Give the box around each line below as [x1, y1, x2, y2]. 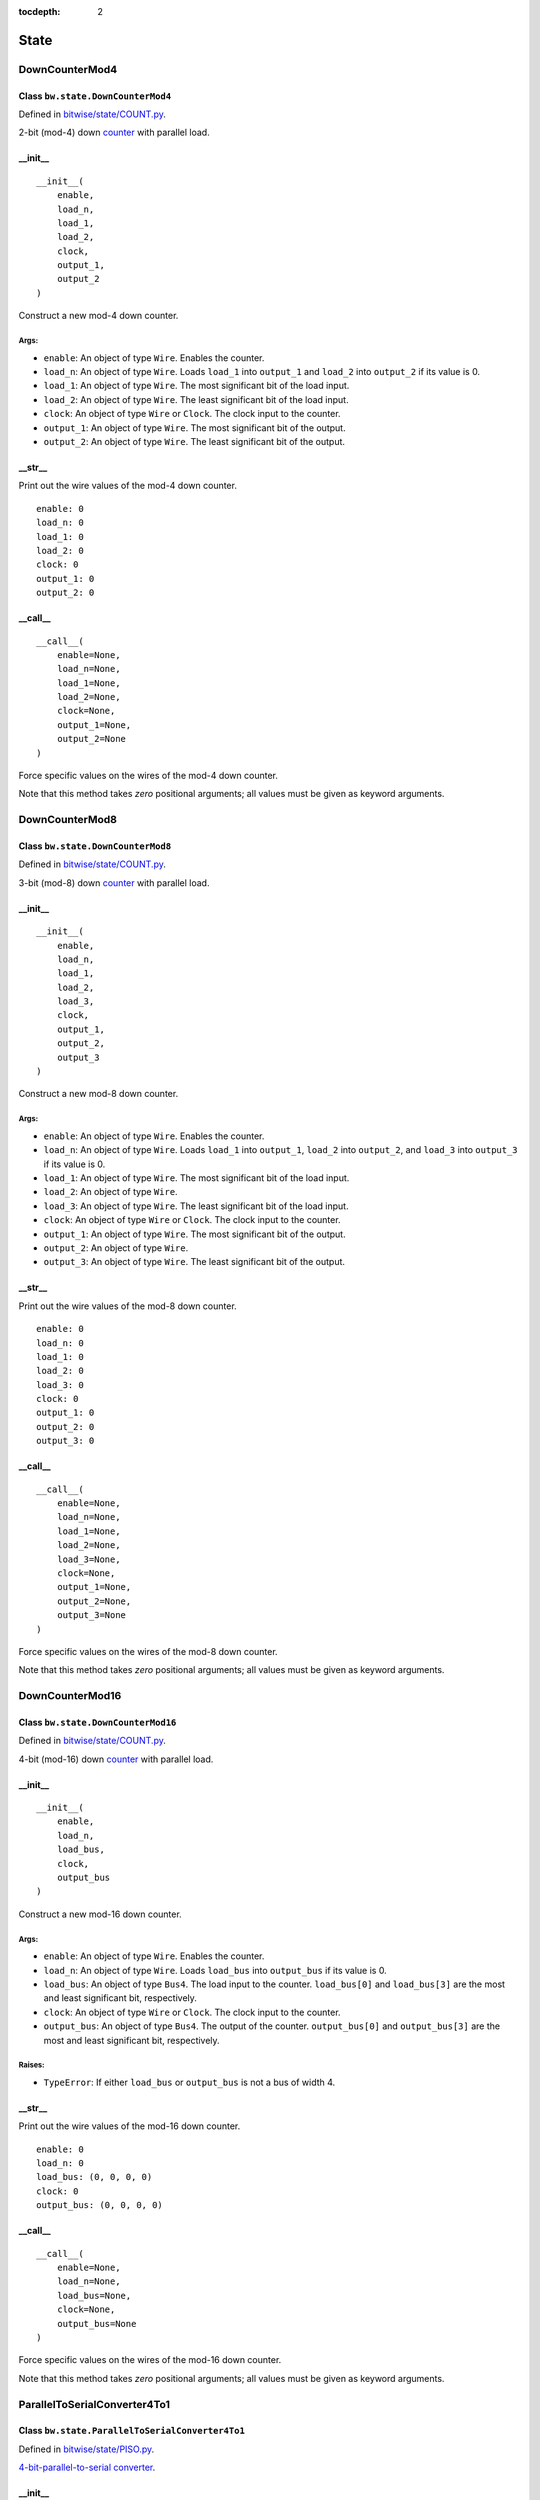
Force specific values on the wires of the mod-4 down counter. [18, 770, 279, 782]
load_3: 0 [36, 1379, 84, 1390]
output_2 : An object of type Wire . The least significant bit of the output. [43, 435, 345, 447]
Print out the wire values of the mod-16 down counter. [18, 2120, 241, 2132]
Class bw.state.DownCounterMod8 [18, 840, 172, 852]
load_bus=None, [56, 2290, 132, 2301]
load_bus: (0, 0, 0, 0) [36, 2171, 153, 2183]
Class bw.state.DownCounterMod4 [18, 90, 172, 102]
